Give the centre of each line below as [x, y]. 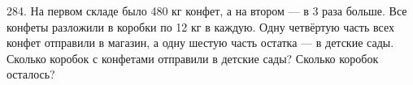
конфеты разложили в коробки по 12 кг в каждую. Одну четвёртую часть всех [200, 26]
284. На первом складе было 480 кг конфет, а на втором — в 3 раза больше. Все [207, 11]
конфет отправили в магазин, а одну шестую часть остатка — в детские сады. [200, 42]
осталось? [31, 74]
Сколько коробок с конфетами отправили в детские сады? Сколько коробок [193, 58]
